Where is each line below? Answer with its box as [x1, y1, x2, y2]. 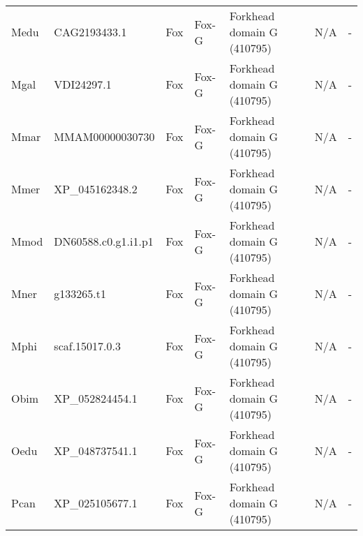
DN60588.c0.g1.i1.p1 [54, 233, 154, 249]
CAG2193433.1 [54, 24, 127, 40]
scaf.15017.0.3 [54, 338, 121, 354]
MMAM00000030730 [54, 128, 155, 144]
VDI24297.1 [54, 76, 112, 92]
